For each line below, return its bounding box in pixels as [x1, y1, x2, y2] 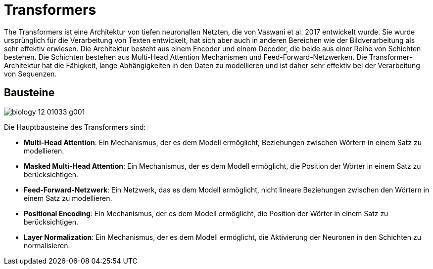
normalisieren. [24, 241, 70, 250]
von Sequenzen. [4, 69, 57, 78]
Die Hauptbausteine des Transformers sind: [4, 122, 146, 131]
